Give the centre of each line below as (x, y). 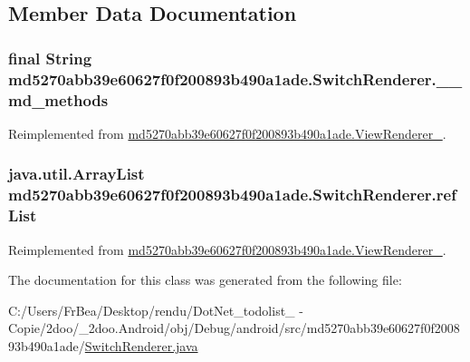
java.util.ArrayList (77, 174)
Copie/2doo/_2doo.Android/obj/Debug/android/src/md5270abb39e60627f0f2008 (234, 328)
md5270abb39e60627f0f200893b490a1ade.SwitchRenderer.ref (232, 195)
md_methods (58, 99)
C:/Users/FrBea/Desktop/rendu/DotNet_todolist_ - (156, 310)
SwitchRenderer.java (141, 345)
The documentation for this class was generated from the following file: (205, 280)
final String (50, 58)
